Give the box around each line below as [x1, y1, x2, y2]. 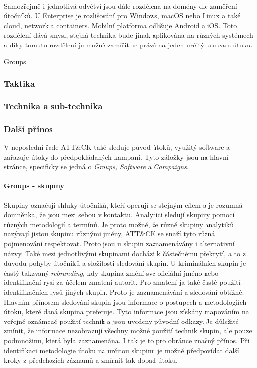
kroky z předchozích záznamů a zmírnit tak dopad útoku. [4, 355, 178, 365]
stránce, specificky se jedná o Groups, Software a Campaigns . [4, 161, 189, 172]
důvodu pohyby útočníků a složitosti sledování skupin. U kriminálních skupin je [4, 258, 246, 268]
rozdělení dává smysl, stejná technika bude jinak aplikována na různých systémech [4, 30, 253, 40]
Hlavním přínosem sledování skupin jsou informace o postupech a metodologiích [4, 296, 247, 307]
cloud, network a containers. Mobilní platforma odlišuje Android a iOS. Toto [4, 20, 237, 30]
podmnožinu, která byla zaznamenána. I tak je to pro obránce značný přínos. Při [4, 335, 250, 345]
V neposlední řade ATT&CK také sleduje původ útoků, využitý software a [4, 142, 230, 152]
